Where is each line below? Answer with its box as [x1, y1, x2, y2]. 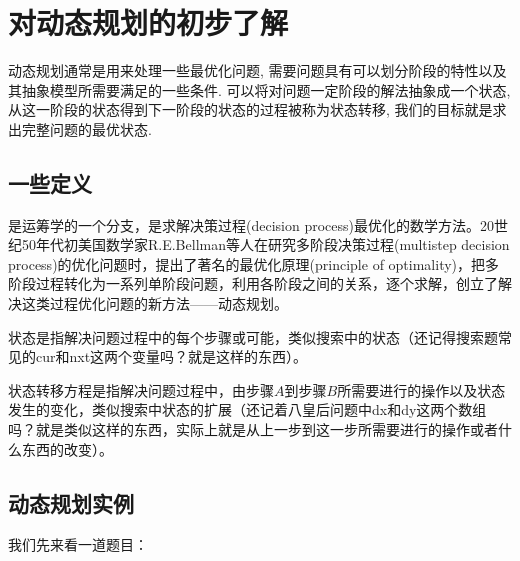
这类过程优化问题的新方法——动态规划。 [21, 293, 288, 314]
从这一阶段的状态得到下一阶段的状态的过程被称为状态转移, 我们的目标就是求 [8, 99, 507, 120]
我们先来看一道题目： [8, 534, 148, 555]
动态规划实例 [8, 487, 134, 518]
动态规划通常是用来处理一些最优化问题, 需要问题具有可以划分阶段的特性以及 [8, 60, 507, 81]
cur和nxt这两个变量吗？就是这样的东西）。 [35, 346, 308, 367]
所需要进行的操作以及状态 [337, 379, 506, 400]
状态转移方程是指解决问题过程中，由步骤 [8, 379, 274, 400]
